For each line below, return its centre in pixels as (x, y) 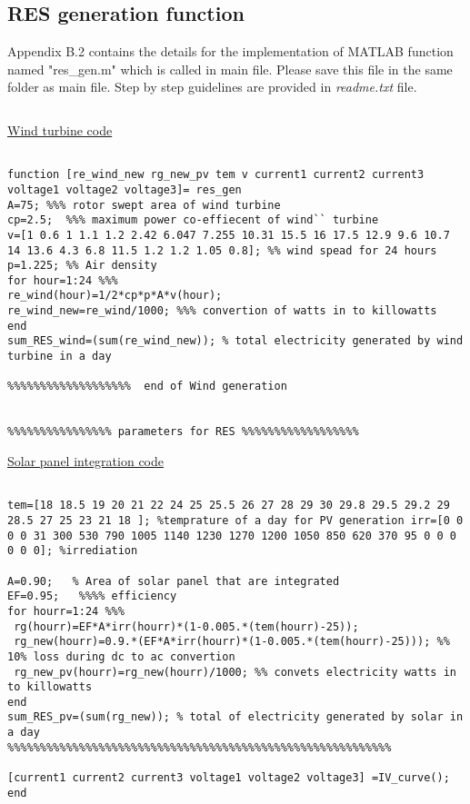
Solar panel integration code (85, 461)
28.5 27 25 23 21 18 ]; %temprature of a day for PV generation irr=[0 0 (235, 520)
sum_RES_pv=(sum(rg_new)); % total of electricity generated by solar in (235, 717)
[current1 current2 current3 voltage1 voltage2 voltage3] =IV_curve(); (229, 778)
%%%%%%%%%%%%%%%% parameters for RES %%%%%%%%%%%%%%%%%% (183, 432)
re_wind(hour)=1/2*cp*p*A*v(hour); (115, 296)
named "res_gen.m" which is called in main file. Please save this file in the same (230, 69)
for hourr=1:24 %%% (66, 611)
